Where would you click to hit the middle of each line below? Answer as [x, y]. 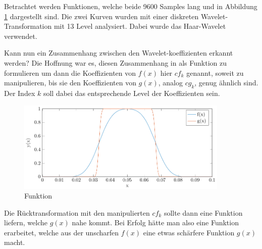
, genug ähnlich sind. [226, 83]
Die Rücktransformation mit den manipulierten [77, 212]
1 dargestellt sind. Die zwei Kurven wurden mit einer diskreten [101, 16]
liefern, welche [26, 222]
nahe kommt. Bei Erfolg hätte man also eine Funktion [155, 222]
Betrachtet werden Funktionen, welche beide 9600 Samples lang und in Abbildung [131, 6]
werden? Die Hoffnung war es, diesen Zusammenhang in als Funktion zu [115, 62]
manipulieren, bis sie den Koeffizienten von [70, 83]
